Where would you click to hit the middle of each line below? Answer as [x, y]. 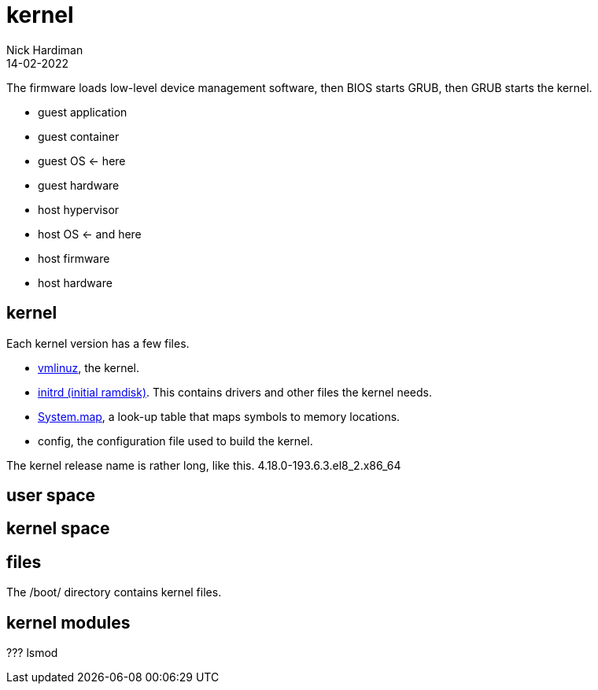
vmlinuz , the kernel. [89, 367]
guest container [79, 136]
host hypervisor [79, 209]
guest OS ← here [82, 161]
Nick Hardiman [45, 50]
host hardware [75, 282]
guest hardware [79, 185]
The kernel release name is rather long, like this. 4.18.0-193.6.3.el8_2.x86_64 [204, 465]
